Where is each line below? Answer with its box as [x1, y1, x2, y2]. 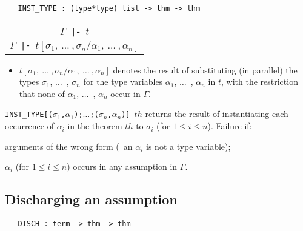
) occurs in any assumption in [67, 160, 178, 173]
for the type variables [83, 75, 163, 88]
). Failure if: [207, 119, 252, 132]
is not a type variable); [146, 139, 231, 152]
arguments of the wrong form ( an [5, 139, 133, 152]
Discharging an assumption [5, 190, 178, 209]
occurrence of [5, 119, 54, 132]
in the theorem [67, 119, 122, 132]
